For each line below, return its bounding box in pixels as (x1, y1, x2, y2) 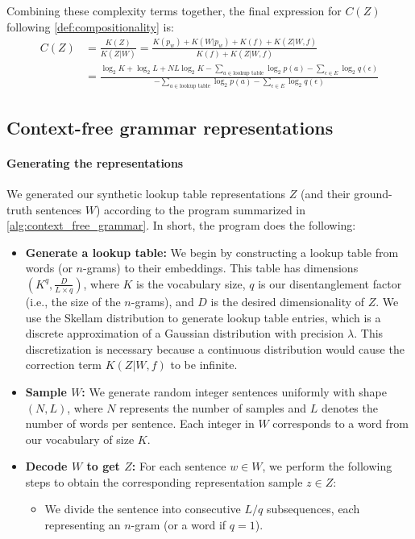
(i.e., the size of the (25, 292, 121, 309)
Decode (25, 458, 68, 475)
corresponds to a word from (272, 415, 409, 432)
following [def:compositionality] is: (6, 18, 174, 35)
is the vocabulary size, (136, 275, 246, 292)
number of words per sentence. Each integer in (25, 415, 255, 432)
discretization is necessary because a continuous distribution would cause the (25, 340, 405, 357)
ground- (354, 185, 392, 201)
